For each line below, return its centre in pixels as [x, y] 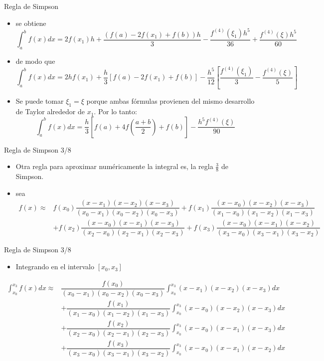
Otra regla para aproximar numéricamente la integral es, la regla [114, 166]
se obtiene [31, 23]
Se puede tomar [40, 101]
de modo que [35, 61]
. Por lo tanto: [115, 111]
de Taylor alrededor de [50, 111]
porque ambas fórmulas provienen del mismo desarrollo [170, 101]
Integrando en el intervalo [55, 267]
